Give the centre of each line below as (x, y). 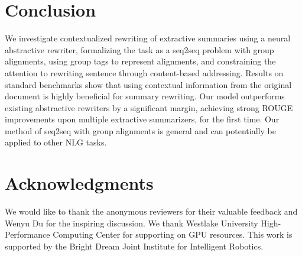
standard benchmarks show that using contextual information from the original (148, 84)
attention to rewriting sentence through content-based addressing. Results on (144, 72)
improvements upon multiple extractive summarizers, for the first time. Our (142, 119)
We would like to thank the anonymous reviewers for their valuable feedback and (151, 211)
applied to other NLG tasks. (56, 142)
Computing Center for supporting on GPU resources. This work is (173, 234)
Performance (27, 234)
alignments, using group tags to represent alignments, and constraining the (140, 61)
